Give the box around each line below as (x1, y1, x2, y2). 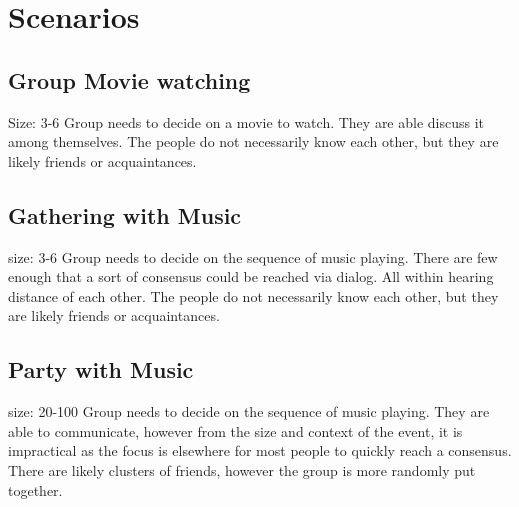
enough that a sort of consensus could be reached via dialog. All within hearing (8, 266, 494, 287)
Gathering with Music (8, 199, 242, 230)
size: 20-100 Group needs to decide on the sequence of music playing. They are (8, 401, 490, 422)
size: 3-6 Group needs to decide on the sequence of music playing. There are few (8, 246, 498, 267)
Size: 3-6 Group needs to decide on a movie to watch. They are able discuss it (8, 111, 485, 132)
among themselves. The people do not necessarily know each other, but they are (8, 131, 499, 152)
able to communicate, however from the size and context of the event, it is (8, 420, 463, 441)
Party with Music (8, 354, 194, 385)
